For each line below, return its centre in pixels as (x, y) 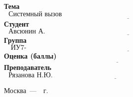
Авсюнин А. (27, 32)
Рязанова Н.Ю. (31, 75)
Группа (15, 40)
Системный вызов (35, 14)
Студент (17, 23)
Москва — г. (26, 90)
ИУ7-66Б (18, 48)
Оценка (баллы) (30, 56)
